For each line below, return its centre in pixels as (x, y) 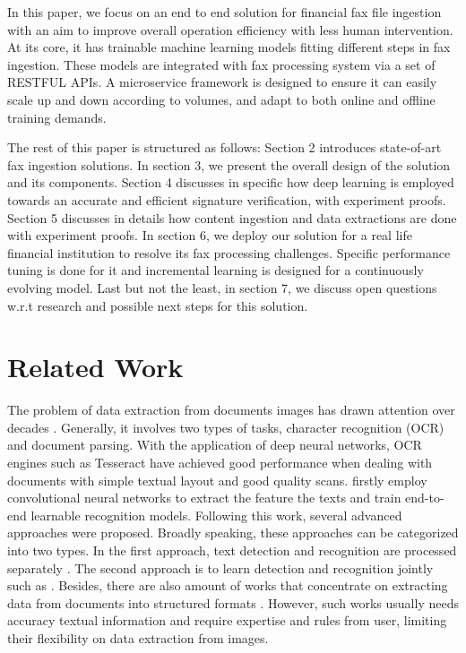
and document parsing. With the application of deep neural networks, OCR (215, 445)
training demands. (57, 117)
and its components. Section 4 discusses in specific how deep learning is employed (231, 182)
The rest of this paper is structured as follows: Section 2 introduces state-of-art (224, 147)
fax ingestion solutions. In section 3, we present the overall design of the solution (229, 164)
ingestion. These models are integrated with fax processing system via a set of (221, 64)
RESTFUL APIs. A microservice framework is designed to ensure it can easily (222, 82)
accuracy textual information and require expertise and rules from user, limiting (227, 620)
